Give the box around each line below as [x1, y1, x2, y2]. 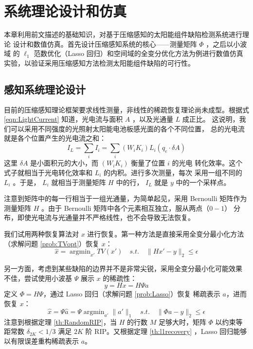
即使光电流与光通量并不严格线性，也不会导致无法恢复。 [17, 212, 195, 222]
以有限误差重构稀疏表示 [4, 335, 79, 346]
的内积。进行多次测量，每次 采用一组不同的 [104, 167, 242, 177]
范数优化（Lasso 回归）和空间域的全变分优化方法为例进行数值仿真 [34, 48, 243, 58]
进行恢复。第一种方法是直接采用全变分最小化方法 [87, 228, 244, 239]
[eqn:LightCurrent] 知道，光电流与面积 [4, 114, 123, 124]
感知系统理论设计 [4, 81, 86, 96]
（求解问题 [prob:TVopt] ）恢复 [4, 238, 100, 248]
